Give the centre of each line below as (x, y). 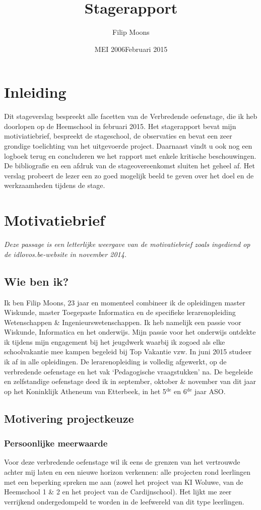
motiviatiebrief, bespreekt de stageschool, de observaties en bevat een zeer (118, 136)
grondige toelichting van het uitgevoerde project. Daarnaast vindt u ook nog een (128, 146)
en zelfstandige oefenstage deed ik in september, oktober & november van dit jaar (130, 381)
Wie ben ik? (37, 281)
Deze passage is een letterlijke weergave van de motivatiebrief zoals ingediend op (127, 244)
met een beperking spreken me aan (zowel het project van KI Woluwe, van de (124, 482)
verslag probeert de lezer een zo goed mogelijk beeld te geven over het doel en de (129, 175)
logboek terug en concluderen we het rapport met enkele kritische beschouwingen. (130, 155)
